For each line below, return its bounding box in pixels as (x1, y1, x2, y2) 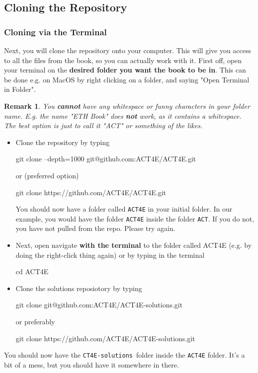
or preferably (15, 316, 55, 326)
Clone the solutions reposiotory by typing (15, 283, 142, 293)
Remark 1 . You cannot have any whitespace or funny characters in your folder (4, 100, 250, 111)
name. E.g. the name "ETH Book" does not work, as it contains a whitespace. (4, 110, 242, 121)
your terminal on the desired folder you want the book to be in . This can (4, 65, 246, 75)
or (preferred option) (15, 170, 79, 180)
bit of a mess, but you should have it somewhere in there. (4, 359, 179, 370)
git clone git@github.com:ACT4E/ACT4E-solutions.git (15, 299, 183, 310)
